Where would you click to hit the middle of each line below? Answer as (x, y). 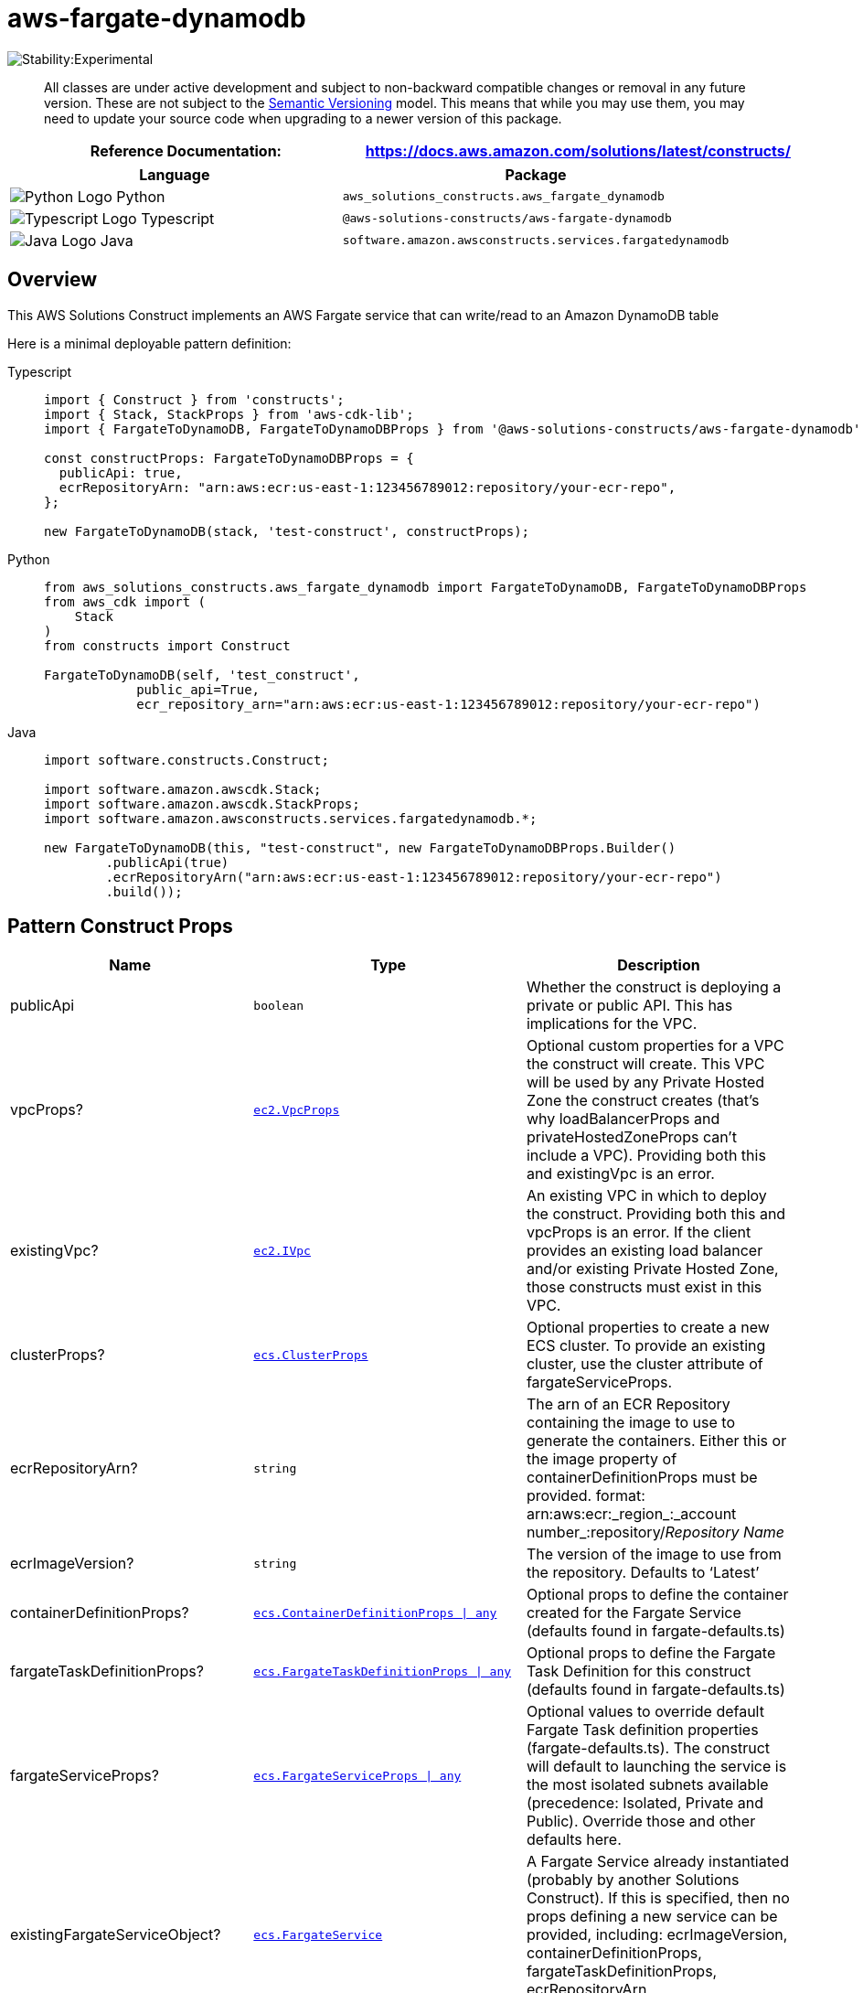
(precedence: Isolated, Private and (645, 1803)
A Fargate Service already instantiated (657, 1862)
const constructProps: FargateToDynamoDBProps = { (229, 458)
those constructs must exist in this (644, 1287)
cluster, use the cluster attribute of (645, 1364)
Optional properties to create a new (648, 1328)
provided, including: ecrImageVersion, (657, 1935)
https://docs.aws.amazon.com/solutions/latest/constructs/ (578, 150)
